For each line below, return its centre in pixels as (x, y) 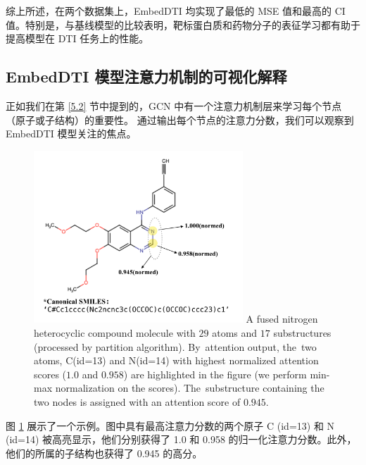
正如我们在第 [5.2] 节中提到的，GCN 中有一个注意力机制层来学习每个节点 (174, 105)
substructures (302, 332)
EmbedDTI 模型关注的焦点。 (71, 134)
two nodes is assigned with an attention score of (137, 401)
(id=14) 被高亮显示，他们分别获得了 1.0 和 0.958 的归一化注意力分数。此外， (181, 439)
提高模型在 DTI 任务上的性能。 (77, 38)
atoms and (235, 332)
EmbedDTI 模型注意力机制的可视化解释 (146, 76)
